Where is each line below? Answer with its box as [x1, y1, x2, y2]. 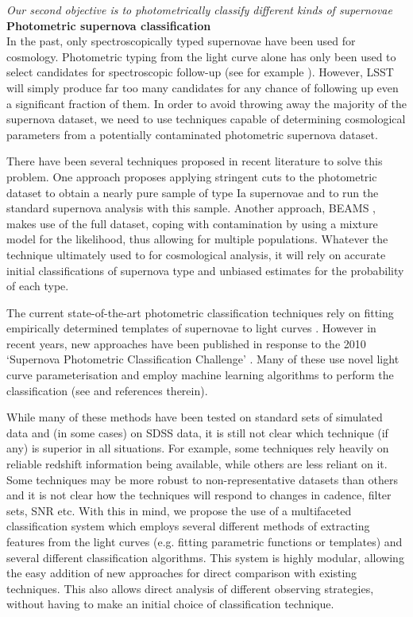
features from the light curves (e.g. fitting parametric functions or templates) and [6, 534, 403, 549]
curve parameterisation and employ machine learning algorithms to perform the [6, 367, 394, 383]
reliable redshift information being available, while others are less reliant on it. [6, 456, 388, 472]
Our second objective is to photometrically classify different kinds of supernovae [6, 2, 392, 17]
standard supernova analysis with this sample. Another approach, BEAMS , [6, 200, 376, 216]
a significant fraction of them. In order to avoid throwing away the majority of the [6, 95, 407, 111]
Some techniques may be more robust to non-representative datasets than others [6, 471, 398, 487]
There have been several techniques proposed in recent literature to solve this [6, 153, 383, 169]
